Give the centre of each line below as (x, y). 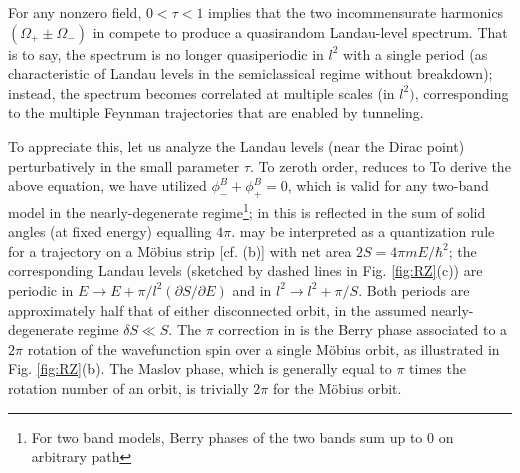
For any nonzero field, (75, 12)
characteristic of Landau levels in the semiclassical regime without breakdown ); (250, 73)
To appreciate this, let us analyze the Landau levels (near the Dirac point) (236, 145)
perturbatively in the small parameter (124, 165)
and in (252, 289)
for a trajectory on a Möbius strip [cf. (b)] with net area (180, 250)
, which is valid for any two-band (388, 185)
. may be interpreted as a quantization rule (363, 231)
